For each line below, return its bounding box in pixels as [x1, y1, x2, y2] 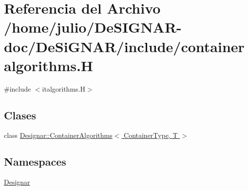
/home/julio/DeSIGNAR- [4, 17, 182, 37]
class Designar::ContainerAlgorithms [4, 130, 113, 140]
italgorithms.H [42, 83, 85, 94]
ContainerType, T [124, 130, 178, 140]
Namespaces [4, 154, 66, 169]
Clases [4, 107, 37, 122]
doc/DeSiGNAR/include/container [4, 36, 245, 56]
